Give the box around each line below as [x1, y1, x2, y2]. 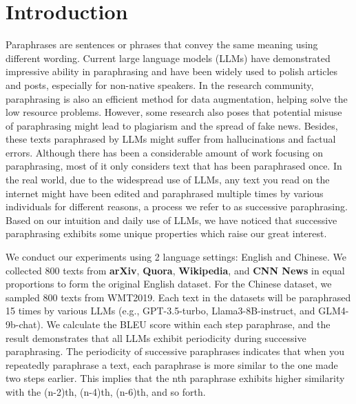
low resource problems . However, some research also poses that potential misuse [6, 105, 342, 119]
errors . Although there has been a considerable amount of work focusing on [6, 145, 324, 159]
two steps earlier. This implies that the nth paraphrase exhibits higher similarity [6, 371, 345, 385]
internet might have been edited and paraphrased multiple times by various [6, 185, 324, 200]
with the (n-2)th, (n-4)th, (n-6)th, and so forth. [6, 384, 206, 398]
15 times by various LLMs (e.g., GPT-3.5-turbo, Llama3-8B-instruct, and [6, 303, 315, 318]
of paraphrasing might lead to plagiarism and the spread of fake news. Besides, [6, 118, 338, 132]
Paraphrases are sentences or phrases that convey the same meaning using [6, 37, 318, 52]
